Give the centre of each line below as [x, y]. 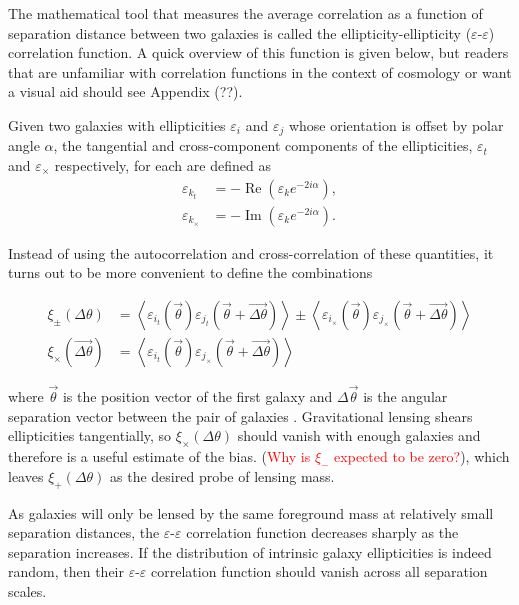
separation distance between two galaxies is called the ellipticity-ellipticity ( [240, 32]
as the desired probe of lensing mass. [222, 475]
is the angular [405, 396]
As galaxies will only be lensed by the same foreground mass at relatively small [251, 512]
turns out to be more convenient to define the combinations [190, 272]
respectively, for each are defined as [162, 165]
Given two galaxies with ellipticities [117, 124]
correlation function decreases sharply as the [322, 532]
